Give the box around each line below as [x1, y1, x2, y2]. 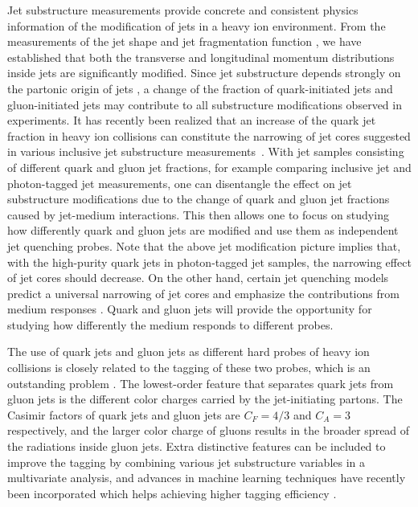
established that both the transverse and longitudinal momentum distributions [7, 48, 395, 65]
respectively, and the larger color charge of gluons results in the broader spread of [7, 422, 410, 439]
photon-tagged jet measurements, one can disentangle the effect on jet [7, 174, 352, 191]
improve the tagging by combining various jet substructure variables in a [7, 453, 366, 470]
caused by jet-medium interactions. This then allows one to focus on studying [7, 206, 389, 223]
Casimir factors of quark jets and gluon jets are [7, 406, 240, 423]
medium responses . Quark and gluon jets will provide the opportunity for [7, 301, 372, 317]
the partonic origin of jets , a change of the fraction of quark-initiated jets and [7, 80, 393, 96]
